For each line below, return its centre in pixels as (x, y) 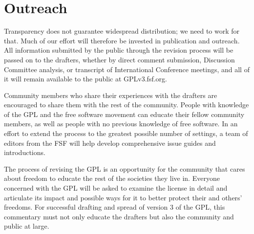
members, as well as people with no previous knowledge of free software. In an (121, 124)
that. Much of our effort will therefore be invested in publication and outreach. (122, 40)
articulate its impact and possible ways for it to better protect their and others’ (123, 197)
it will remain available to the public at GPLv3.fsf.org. (85, 79)
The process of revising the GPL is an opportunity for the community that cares (125, 168)
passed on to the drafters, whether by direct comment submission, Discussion (119, 59)
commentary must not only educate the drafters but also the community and (119, 216)
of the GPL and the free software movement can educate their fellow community (124, 114)
